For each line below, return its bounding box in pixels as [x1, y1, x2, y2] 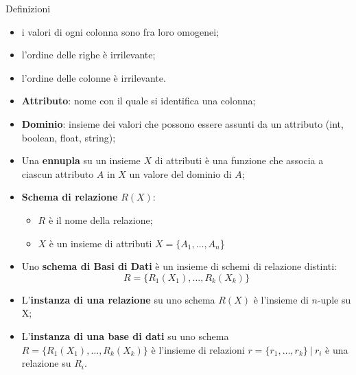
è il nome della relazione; [48, 212, 153, 227]
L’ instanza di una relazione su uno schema [21, 292, 215, 306]
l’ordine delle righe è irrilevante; [21, 47, 156, 62]
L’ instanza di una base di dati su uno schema [21, 328, 229, 343]
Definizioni [5, 1, 51, 15]
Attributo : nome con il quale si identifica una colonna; [21, 93, 256, 108]
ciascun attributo [21, 166, 94, 181]
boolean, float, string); [21, 130, 116, 144]
